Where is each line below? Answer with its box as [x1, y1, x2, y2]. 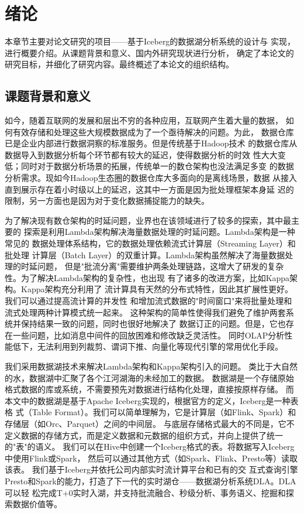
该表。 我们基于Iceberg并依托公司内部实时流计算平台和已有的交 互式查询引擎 [5, 463, 298, 476]
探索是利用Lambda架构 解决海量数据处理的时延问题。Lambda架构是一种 [23, 225, 295, 238]
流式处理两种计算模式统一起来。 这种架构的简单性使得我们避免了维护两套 [5, 306, 286, 318]
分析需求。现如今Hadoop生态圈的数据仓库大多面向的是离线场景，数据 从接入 [5, 172, 298, 184]
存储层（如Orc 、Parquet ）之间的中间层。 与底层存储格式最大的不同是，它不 [5, 417, 295, 429]
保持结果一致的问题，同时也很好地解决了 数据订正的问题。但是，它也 [20, 317, 286, 330]
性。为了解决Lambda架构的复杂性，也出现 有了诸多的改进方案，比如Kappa [5, 271, 290, 283]
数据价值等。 [12, 498, 62, 510]
